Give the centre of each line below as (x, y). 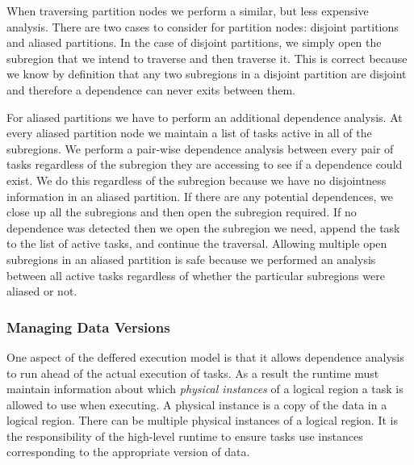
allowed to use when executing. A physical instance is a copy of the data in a (197, 404)
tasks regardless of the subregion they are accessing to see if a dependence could (205, 164)
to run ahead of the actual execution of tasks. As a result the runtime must (193, 373)
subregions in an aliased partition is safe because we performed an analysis (191, 259)
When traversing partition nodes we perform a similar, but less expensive (188, 10)
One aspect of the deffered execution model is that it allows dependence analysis (205, 356)
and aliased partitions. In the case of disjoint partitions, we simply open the (194, 42)
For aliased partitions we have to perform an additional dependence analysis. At (205, 117)
